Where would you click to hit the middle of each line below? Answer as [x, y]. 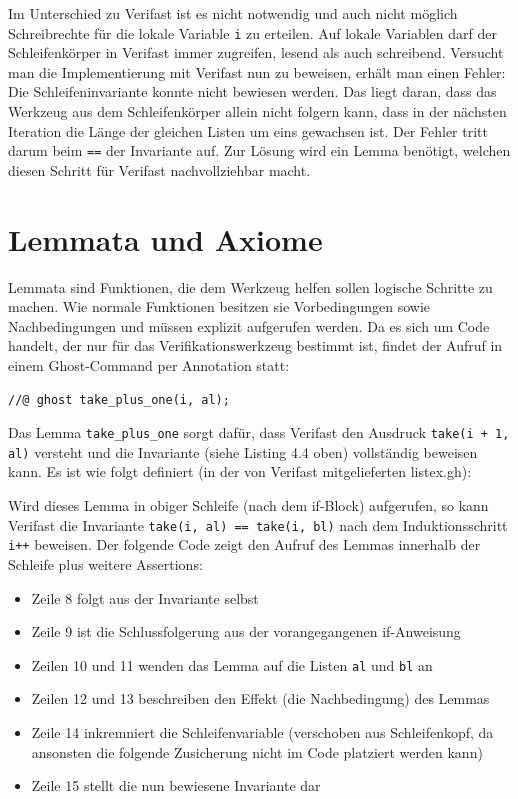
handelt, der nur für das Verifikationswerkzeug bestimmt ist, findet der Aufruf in [255, 345]
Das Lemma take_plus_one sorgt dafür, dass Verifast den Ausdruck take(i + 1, [259, 432]
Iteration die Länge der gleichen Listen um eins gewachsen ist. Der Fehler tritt [248, 130]
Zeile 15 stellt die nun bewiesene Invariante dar [176, 785]
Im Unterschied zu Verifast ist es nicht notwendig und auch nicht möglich [233, 13]
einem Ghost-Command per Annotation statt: [149, 364]
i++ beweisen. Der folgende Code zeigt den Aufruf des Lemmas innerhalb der [244, 544]
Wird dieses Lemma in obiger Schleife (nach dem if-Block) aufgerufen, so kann [248, 505]
